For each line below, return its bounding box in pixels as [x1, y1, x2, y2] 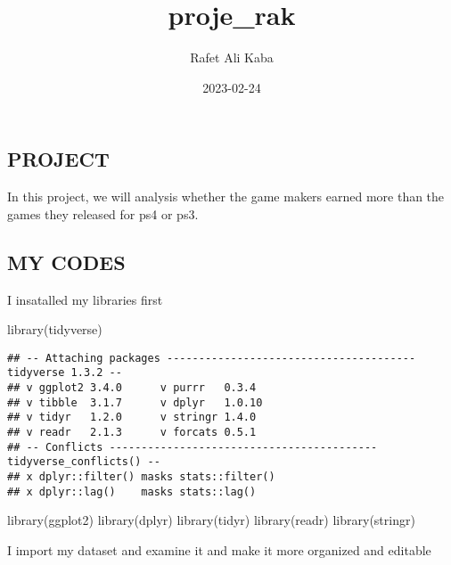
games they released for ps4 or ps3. [7, 204, 199, 223]
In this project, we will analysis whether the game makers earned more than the [7, 187, 445, 206]
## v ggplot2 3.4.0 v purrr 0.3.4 [7, 381, 257, 395]
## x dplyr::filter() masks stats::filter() [7, 470, 275, 483]
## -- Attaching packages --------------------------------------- [7, 351, 416, 364]
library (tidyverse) [7, 320, 102, 339]
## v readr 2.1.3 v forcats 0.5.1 [7, 425, 257, 438]
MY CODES [7, 248, 126, 275]
